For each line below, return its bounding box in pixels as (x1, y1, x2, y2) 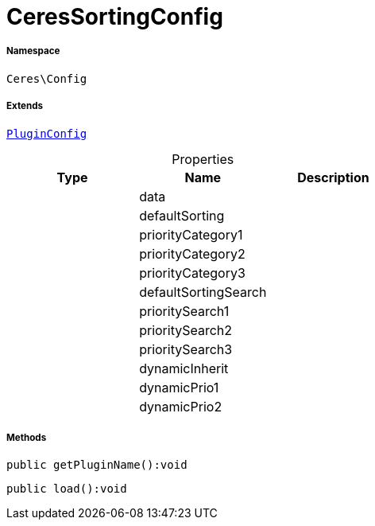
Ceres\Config (6, 72, 87, 85)
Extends (6, 100, 44, 112)
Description (297, 169, 369, 185)
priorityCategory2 (139, 245, 245, 262)
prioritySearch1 (139, 302, 230, 319)
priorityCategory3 (139, 264, 245, 281)
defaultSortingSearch (139, 283, 267, 300)
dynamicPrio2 (139, 398, 222, 415)
